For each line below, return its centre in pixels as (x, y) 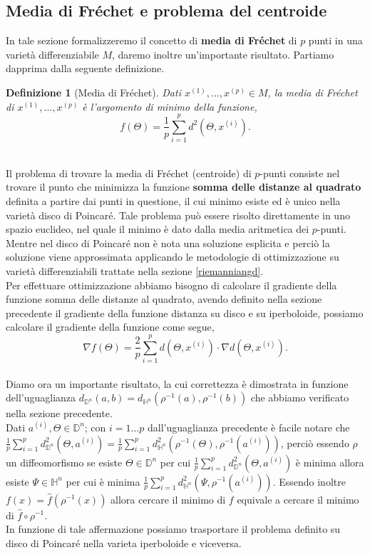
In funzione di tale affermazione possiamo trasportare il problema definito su (173, 529)
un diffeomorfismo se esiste (64, 462)
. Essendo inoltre (309, 481)
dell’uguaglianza (41, 397)
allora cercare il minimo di (168, 499)
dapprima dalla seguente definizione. (85, 68)
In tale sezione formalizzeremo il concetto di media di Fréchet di (151, 40)
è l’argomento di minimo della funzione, (170, 106)
